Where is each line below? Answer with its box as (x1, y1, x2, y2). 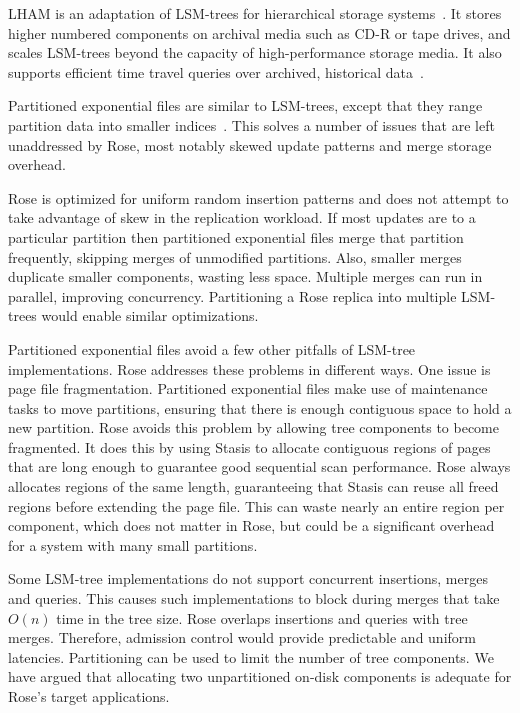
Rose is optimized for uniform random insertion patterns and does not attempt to (8, 187, 509, 208)
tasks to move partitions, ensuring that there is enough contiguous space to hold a (8, 397, 512, 418)
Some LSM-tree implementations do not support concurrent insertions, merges (8, 568, 488, 589)
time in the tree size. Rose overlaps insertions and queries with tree (56, 607, 468, 628)
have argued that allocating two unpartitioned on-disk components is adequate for (8, 666, 512, 687)
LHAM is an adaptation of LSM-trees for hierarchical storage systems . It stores (8, 3, 502, 23)
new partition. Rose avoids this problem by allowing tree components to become (8, 417, 499, 438)
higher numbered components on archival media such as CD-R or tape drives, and (8, 22, 511, 43)
